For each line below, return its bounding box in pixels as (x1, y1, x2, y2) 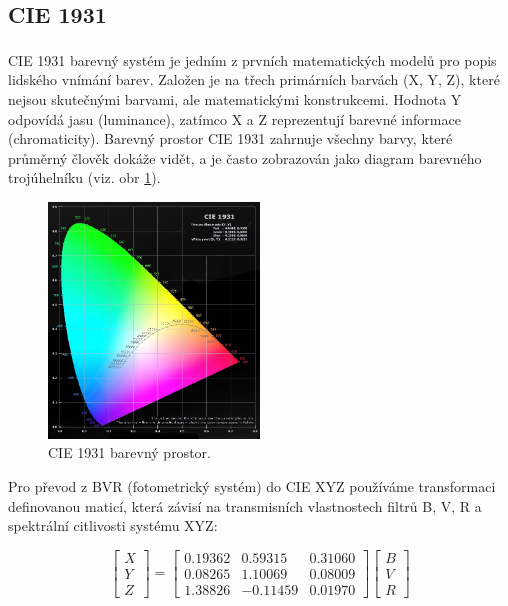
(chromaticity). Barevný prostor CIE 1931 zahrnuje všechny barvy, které (8, 128, 453, 149)
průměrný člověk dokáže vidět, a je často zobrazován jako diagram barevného (8, 147, 482, 168)
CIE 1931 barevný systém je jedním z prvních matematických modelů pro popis (8, 49, 497, 70)
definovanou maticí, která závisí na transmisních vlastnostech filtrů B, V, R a (8, 495, 482, 516)
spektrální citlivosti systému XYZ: (8, 515, 218, 536)
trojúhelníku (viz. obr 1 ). (8, 167, 161, 188)
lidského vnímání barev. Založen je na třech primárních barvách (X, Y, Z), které (8, 69, 500, 90)
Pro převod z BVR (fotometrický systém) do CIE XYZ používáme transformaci (8, 475, 496, 496)
